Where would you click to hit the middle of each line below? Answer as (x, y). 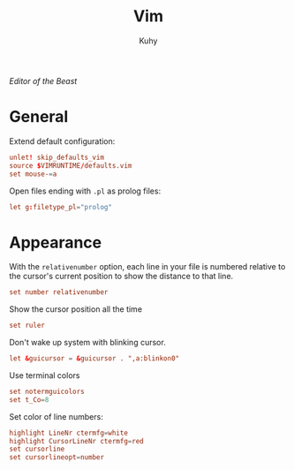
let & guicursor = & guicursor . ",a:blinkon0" (94, 359)
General (39, 117)
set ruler (27, 326)
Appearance (56, 243)
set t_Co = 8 (29, 399)
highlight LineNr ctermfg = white (68, 433)
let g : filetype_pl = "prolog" (61, 207)
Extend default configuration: (62, 141)
